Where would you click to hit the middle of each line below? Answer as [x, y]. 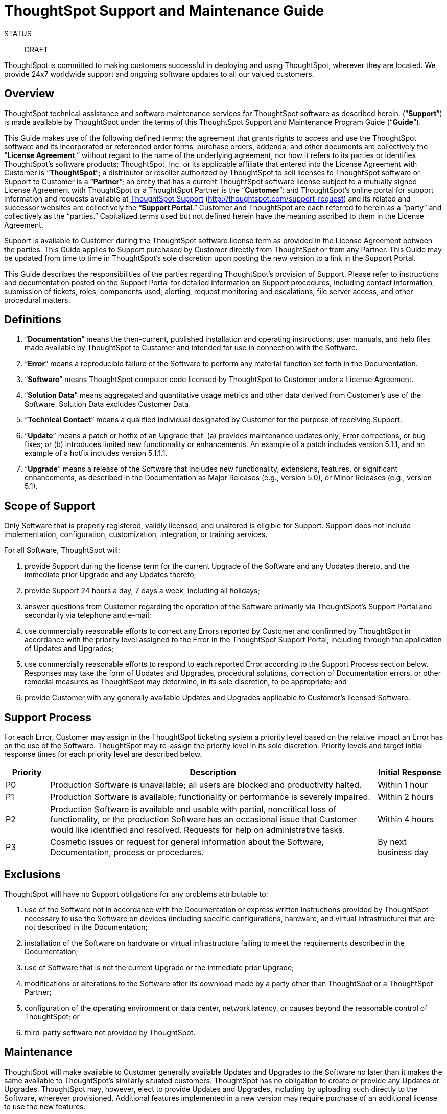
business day [403, 852]
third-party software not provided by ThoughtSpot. [110, 1032]
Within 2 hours [406, 797]
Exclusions [32, 874]
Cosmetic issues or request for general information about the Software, [187, 842]
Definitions [33, 320]
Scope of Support [50, 506]
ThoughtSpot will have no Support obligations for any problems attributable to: [136, 894]
